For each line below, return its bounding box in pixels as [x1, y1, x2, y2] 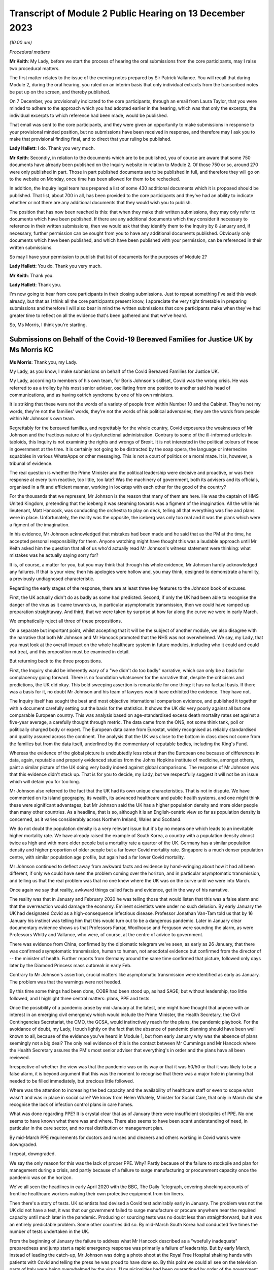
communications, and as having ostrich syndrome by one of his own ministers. [9, 392, 174, 398]
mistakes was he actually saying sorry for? [9, 552, 98, 558]
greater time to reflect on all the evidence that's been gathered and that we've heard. [9, 312, 187, 319]
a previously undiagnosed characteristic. [9, 576, 95, 582]
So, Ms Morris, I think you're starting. [9, 322, 87, 328]
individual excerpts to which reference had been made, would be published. [9, 112, 168, 118]
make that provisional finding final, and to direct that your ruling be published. [9, 136, 172, 142]
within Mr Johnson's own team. [9, 416, 76, 422]
